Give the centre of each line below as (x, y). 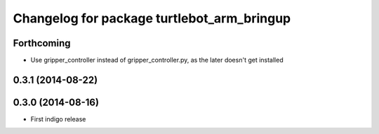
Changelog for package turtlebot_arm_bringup (152, 18)
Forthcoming (42, 43)
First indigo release (58, 119)
